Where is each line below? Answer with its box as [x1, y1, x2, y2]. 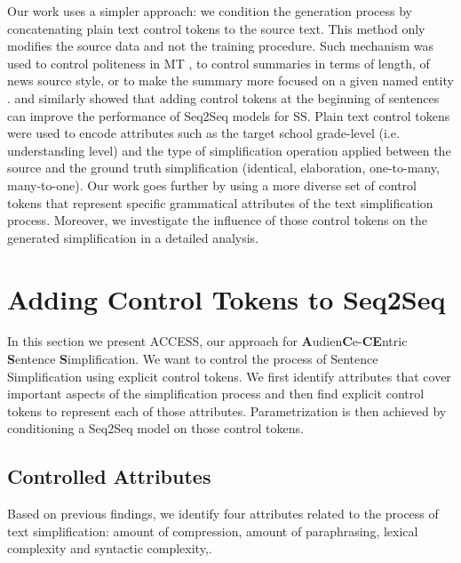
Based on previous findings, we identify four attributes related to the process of [7, 504, 439, 523]
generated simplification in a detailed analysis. [7, 228, 259, 246]
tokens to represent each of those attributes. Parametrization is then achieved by [7, 401, 447, 420]
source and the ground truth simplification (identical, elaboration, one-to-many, [7, 158, 440, 177]
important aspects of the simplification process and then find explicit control [7, 384, 425, 403]
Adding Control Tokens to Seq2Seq [7, 280, 446, 317]
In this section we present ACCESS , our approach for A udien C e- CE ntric [7, 332, 408, 350]
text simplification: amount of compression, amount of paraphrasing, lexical [7, 521, 418, 540]
